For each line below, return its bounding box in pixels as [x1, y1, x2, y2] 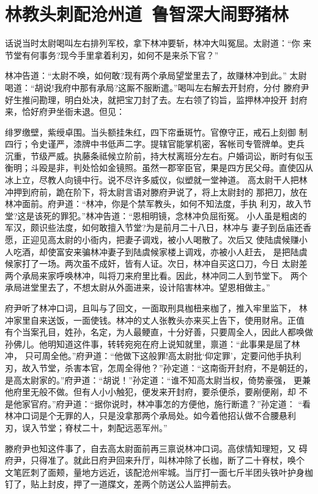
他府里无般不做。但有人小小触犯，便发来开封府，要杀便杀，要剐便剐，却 [5, 385, 296, 398]
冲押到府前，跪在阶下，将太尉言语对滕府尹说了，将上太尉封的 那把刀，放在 [5, 185, 308, 198]
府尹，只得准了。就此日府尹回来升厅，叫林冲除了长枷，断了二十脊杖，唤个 [5, 454, 305, 467]
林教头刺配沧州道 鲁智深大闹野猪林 [5, 1, 289, 26]
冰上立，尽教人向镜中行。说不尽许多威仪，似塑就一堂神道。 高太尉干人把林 [5, 173, 308, 186]
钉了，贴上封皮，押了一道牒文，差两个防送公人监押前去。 [5, 478, 236, 490]
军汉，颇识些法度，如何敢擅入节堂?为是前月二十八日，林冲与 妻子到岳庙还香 [5, 221, 312, 234]
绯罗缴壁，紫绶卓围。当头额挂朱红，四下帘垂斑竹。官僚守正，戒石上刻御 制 [5, 125, 308, 138]
